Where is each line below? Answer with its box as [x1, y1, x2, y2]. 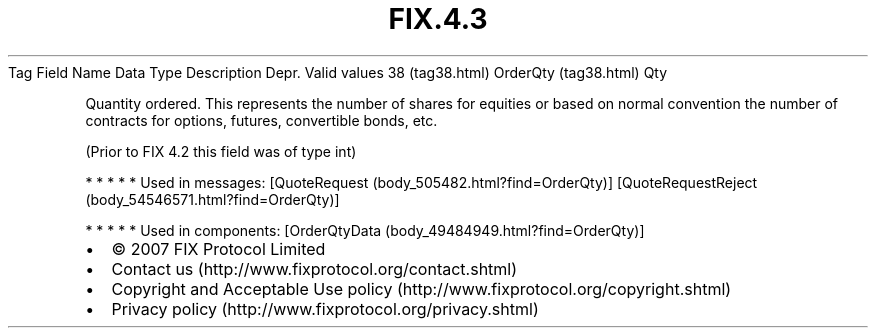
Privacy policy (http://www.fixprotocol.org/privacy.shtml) [111, 298, 539, 319]
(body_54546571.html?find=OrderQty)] [85, 190, 340, 208]
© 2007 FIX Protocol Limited [111, 238, 326, 259]
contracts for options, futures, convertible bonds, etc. [85, 111, 438, 129]
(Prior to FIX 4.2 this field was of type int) [85, 142, 357, 160]
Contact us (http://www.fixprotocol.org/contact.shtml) [111, 258, 518, 279]
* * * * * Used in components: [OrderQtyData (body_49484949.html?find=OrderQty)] [85, 221, 645, 239]
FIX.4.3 [388, 2, 488, 36]
